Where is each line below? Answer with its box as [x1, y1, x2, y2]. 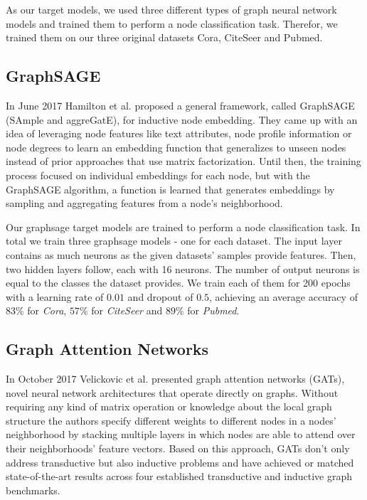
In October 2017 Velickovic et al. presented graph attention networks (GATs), [6, 371, 345, 386]
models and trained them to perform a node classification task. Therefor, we [6, 16, 338, 31]
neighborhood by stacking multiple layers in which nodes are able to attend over [6, 427, 356, 442]
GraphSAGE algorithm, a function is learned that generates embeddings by [6, 181, 335, 196]
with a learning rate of [6, 289, 104, 304]
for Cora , [27, 303, 67, 318]
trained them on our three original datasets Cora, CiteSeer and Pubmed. [6, 30, 323, 45]
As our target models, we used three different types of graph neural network [6, 2, 337, 16]
